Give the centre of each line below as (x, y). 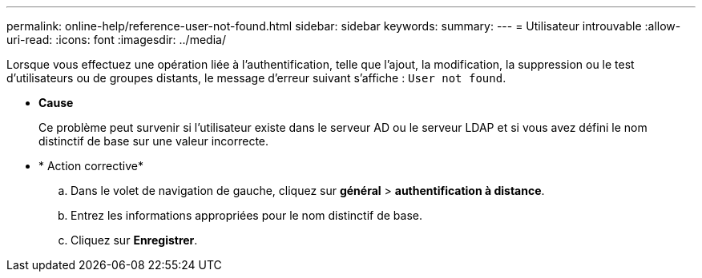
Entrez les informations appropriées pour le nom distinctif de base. (246, 215)
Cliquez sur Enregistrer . (134, 240)
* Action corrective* (91, 166)
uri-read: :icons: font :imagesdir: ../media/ (116, 40)
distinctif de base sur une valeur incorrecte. (154, 141)
